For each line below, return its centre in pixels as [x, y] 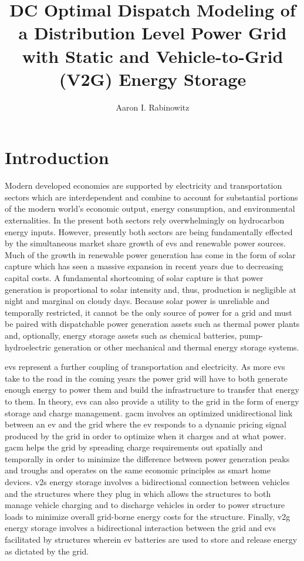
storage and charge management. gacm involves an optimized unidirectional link [149, 413]
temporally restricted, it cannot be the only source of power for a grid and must [148, 312]
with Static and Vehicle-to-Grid [153, 56]
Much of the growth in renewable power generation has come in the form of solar [150, 254]
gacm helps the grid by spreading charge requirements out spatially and [134, 447]
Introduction [57, 157]
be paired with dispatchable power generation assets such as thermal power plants [152, 324]
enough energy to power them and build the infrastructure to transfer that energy [152, 390]
